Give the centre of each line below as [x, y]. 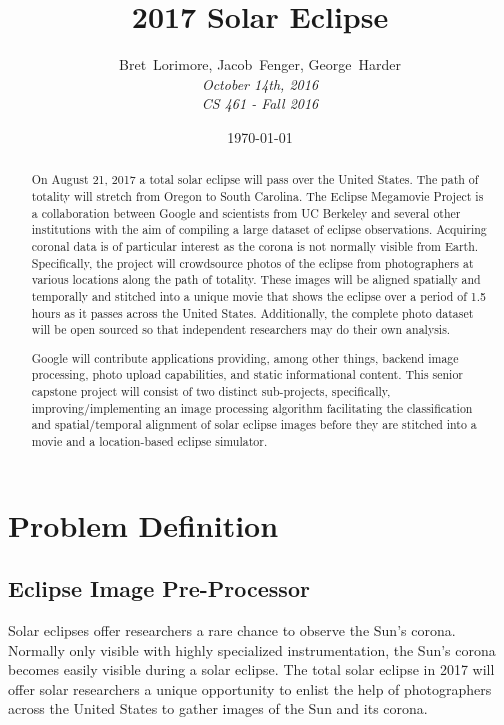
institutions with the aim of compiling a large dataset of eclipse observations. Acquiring [259, 229]
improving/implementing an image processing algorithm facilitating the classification [252, 407]
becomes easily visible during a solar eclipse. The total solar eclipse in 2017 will [251, 669]
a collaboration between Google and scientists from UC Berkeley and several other [246, 212]
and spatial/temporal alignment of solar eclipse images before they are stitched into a [254, 424]
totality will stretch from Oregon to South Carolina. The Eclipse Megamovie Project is [257, 195]
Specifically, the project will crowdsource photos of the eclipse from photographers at [252, 262]
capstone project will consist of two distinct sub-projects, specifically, [211, 391]
